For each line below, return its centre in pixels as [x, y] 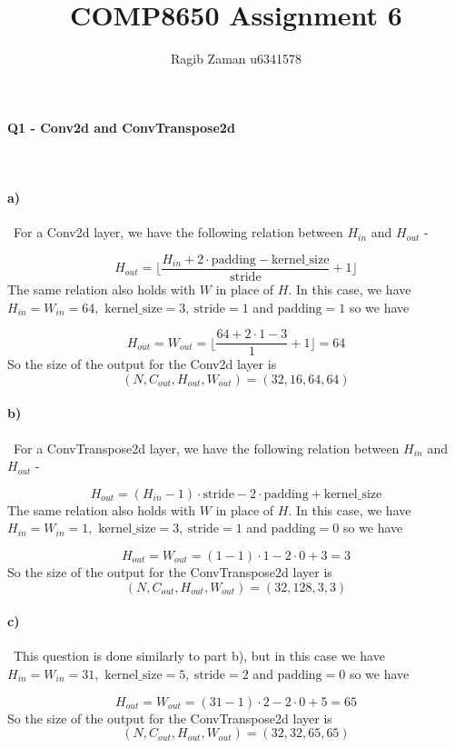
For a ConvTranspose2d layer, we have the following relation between [206, 448]
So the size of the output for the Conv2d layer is [142, 364]
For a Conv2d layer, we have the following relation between [178, 232]
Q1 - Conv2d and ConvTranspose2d [121, 127]
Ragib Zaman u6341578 [236, 59]
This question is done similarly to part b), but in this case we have [199, 656]
